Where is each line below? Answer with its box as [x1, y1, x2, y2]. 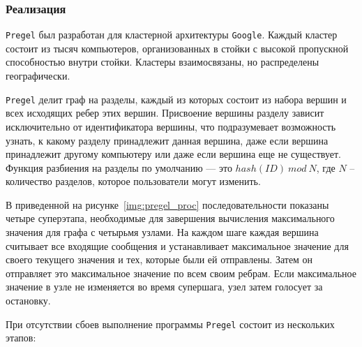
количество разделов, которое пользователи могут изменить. [6, 174, 261, 189]
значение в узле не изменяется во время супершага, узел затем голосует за [6, 279, 323, 294]
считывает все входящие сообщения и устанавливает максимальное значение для [6, 238, 349, 253]
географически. [6, 68, 70, 83]
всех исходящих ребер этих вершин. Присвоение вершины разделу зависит [6, 105, 324, 120]
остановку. [6, 293, 51, 308]
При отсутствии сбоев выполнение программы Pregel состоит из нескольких [6, 316, 335, 331]
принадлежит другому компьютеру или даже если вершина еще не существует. [6, 147, 341, 161]
